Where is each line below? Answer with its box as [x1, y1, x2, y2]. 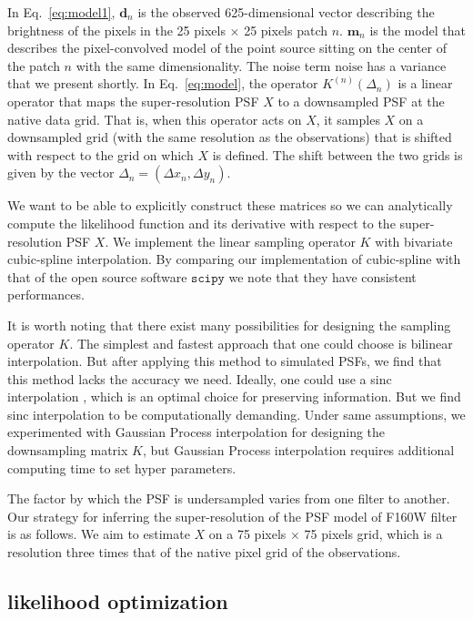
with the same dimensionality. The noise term [75, 56, 331, 75]
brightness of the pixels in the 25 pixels [7, 20, 226, 39]
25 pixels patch [244, 20, 327, 39]
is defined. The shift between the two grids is [212, 145, 463, 164]
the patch [7, 56, 60, 75]
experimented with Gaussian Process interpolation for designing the [7, 422, 386, 442]
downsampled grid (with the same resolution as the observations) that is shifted [7, 127, 452, 147]
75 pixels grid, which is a [304, 524, 443, 544]
